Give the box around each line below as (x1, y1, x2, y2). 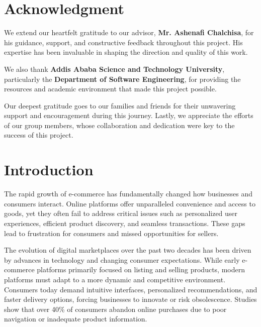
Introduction (4, 159, 94, 180)
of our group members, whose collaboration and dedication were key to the (4, 120, 235, 130)
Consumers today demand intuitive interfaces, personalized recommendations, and (4, 284, 257, 294)
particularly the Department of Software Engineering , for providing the (4, 73, 241, 84)
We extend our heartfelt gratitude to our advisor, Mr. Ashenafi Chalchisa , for (4, 27, 254, 38)
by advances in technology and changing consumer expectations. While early (4, 254, 240, 265)
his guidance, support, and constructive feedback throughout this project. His (4, 37, 243, 47)
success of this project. (4, 130, 73, 140)
